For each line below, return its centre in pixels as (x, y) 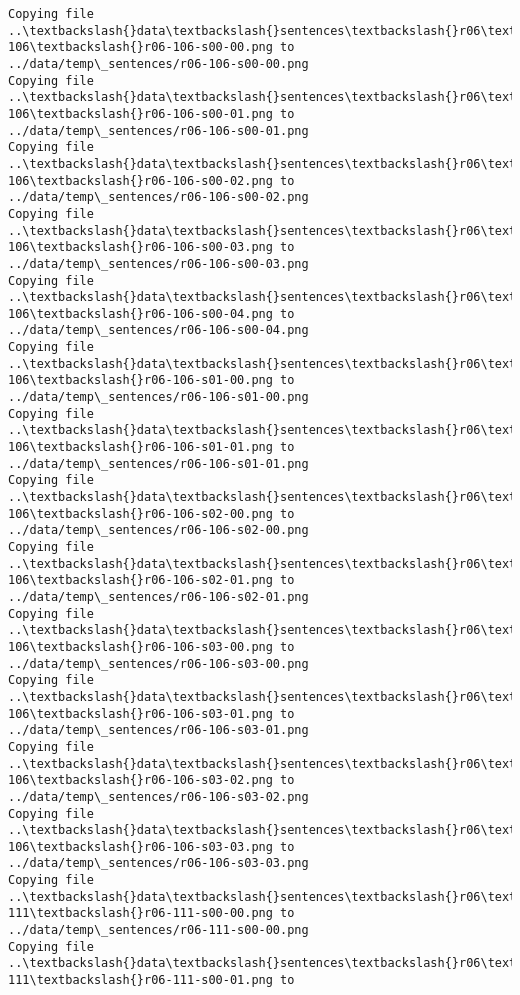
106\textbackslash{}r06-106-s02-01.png (140, 580)
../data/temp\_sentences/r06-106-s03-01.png (158, 730)
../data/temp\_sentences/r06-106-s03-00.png (158, 663)
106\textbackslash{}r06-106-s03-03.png (140, 846)
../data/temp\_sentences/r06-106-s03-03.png (158, 863)
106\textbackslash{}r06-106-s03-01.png (140, 713)
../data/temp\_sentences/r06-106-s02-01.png (158, 596)
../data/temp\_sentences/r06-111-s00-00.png (158, 930)
